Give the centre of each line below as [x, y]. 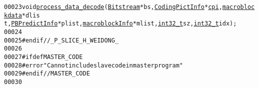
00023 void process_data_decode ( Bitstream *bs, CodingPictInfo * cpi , [113, 7]
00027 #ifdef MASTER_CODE [43, 57]
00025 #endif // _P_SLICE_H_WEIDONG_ [61, 40]
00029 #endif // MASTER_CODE [47, 74]
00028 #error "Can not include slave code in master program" [93, 65]
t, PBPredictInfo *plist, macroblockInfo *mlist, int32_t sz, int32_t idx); [120, 24]
